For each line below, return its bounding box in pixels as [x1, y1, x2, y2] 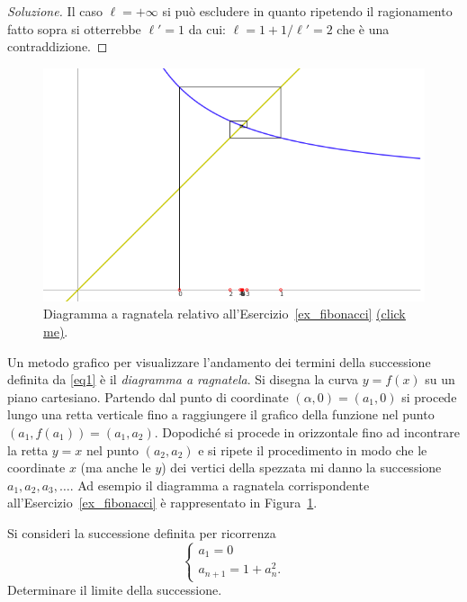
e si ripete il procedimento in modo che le [198, 440, 427, 459]
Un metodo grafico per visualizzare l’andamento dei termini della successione [7, 352, 431, 371]
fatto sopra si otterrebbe [7, 19, 141, 38]
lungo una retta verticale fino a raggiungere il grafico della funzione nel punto [7, 405, 435, 424]
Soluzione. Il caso [7, 2, 103, 20]
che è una [337, 19, 390, 38]
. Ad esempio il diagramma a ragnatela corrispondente [69, 475, 370, 494]
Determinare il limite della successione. [7, 580, 222, 599]
